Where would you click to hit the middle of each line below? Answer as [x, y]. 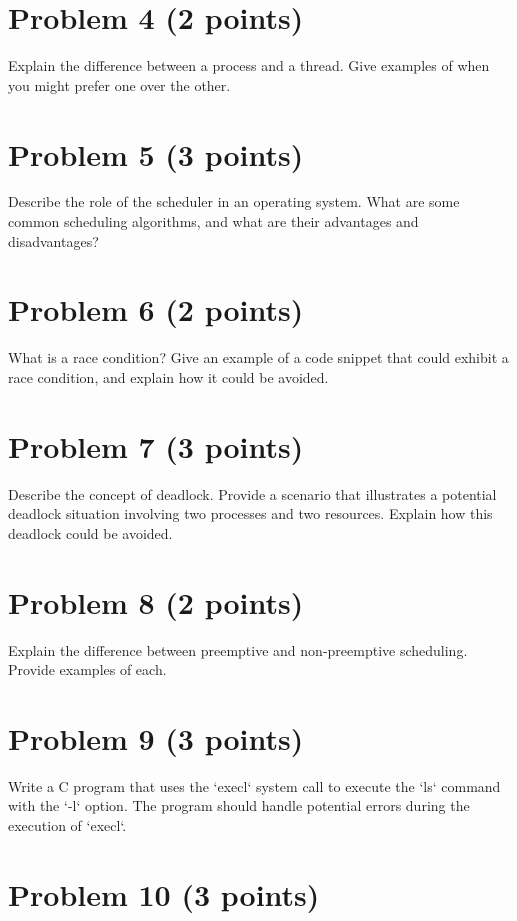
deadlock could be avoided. [90, 532]
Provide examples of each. [87, 669]
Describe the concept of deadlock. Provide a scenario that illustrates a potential [252, 493]
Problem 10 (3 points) [164, 893]
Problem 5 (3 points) [156, 153]
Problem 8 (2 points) [156, 601]
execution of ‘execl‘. [67, 825]
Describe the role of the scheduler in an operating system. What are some [234, 201]
